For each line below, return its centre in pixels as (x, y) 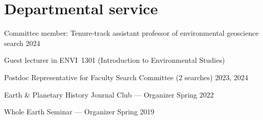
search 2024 (22, 43)
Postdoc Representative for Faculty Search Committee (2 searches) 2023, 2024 (126, 77)
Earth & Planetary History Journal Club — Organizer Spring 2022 (109, 94)
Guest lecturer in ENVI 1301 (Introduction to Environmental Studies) (115, 60)
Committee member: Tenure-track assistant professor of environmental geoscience (131, 33)
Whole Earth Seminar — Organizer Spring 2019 (79, 112)
